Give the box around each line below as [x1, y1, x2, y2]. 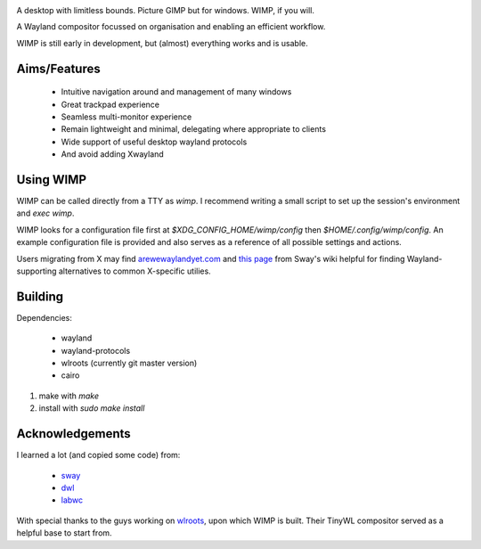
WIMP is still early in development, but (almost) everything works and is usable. [16, 37, 309, 48]
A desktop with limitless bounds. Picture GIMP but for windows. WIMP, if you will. [16, 5, 315, 15]
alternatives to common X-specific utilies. [58, 266, 211, 276]
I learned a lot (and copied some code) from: [16, 450, 181, 461]
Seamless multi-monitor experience [61, 111, 192, 122]
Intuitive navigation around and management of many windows [61, 86, 292, 97]
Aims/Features [16, 61, 102, 76]
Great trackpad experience [61, 99, 160, 110]
